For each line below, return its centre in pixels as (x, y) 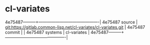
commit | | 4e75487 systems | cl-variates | (47, 32)
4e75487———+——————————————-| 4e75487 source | (71, 22)
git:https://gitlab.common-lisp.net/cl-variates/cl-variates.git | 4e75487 (75, 27)
